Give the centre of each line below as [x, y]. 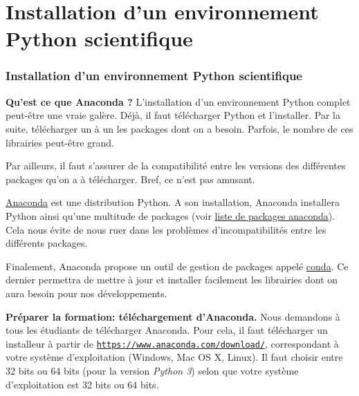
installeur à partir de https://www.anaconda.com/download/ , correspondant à [172, 343]
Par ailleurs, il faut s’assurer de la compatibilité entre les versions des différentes [176, 166]
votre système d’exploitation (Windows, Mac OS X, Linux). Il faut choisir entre [174, 357]
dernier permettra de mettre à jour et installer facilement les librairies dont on [172, 280]
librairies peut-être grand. [60, 142]
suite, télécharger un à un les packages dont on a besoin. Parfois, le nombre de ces [179, 128]
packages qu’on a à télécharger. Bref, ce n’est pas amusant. [130, 179]
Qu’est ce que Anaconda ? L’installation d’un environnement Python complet [178, 101]
